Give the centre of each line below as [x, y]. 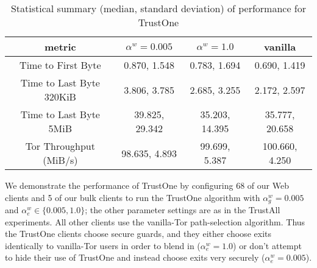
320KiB [60, 97]
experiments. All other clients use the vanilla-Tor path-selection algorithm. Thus [155, 221]
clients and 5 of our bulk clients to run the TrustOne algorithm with [133, 197]
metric [60, 47]
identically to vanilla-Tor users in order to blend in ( [103, 245]
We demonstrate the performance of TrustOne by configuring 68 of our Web [147, 185]
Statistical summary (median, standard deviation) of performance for [158, 8]
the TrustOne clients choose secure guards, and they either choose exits [138, 234]
